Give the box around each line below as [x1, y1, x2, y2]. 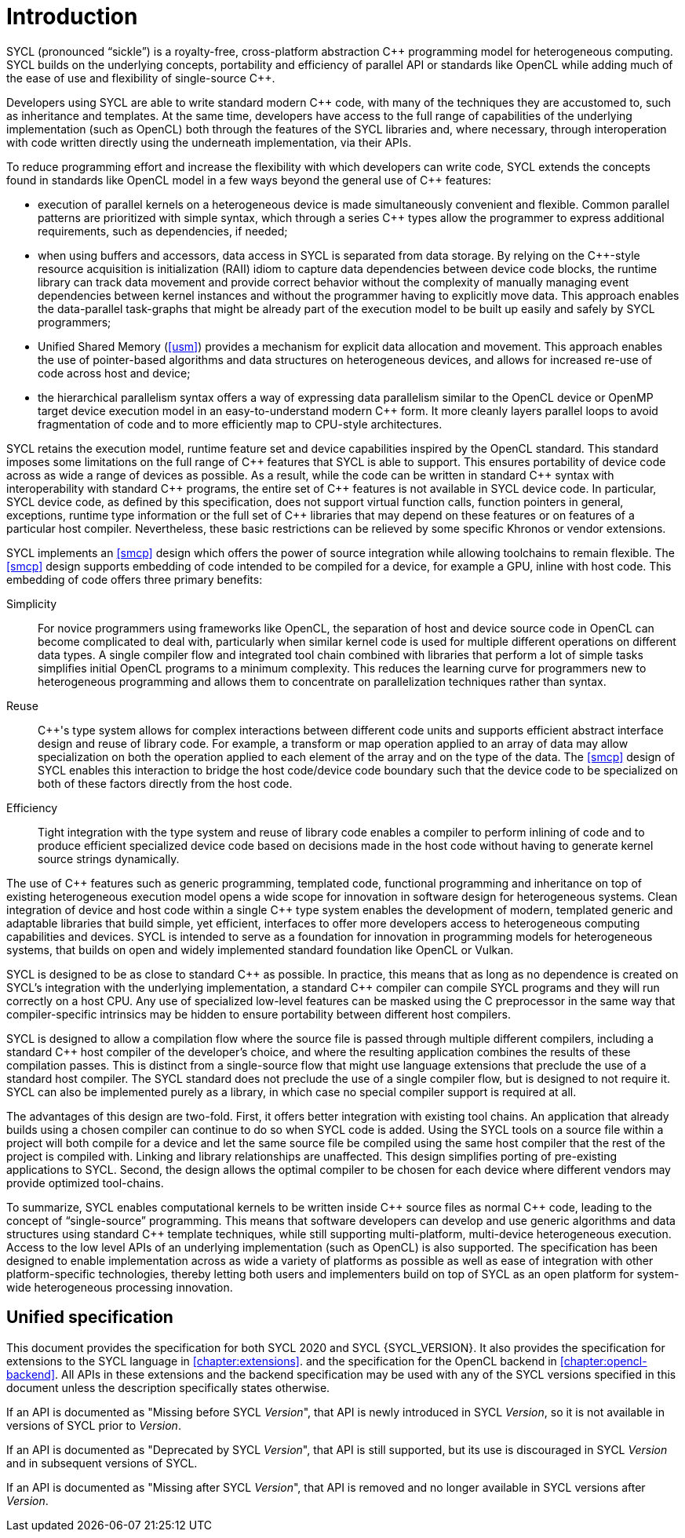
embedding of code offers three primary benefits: [6, 572, 263, 586]
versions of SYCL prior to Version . [6, 1418, 181, 1432]
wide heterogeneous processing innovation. [6, 1280, 233, 1294]
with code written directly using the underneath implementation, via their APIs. [6, 135, 412, 149]
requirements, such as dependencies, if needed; [38, 224, 288, 238]
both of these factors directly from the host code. [38, 776, 293, 790]
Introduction [6, 3, 138, 30]
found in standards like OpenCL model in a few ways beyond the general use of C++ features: [6, 173, 492, 187]
